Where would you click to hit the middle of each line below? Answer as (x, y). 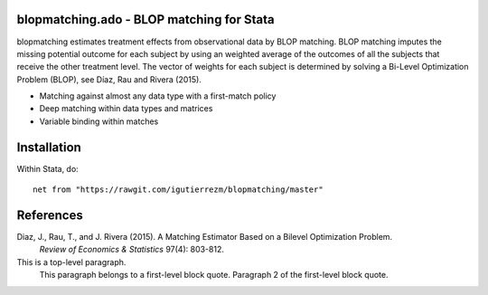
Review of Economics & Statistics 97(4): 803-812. (132, 250)
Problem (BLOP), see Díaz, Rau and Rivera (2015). (109, 79)
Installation (49, 147)
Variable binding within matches (99, 121)
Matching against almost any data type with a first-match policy (158, 96)
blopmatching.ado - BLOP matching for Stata (145, 19)
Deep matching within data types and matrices (126, 109)
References (50, 215)
